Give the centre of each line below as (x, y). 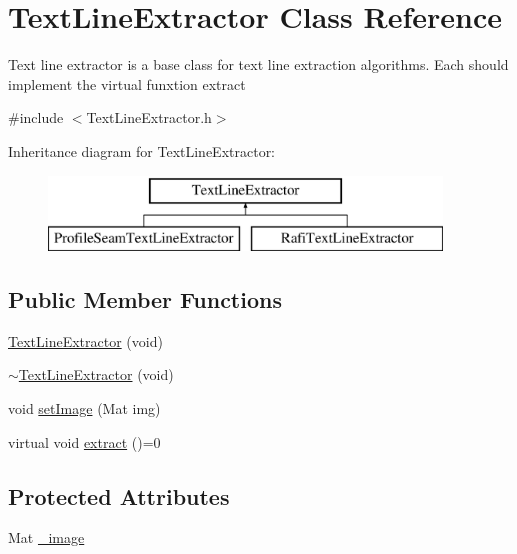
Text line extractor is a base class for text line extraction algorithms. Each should (258, 64)
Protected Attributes (119, 495)
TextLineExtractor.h (149, 117)
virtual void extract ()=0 (84, 441)
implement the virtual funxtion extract (127, 83)
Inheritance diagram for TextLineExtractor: (142, 150)
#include (36, 117)
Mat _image (46, 537)
